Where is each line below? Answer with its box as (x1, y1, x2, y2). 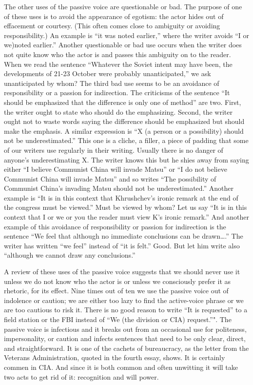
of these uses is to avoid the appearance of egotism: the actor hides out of (4, 11, 224, 21)
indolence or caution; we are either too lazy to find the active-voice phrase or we (4, 295, 244, 305)
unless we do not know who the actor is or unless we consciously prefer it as (4, 276, 231, 286)
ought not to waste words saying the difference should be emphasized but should (4, 116, 245, 126)
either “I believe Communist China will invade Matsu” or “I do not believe (4, 164, 227, 174)
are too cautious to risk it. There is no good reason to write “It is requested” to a (4, 304, 248, 315)
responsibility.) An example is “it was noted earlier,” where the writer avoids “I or (4, 30, 250, 40)
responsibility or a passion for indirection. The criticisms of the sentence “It (4, 87, 230, 98)
